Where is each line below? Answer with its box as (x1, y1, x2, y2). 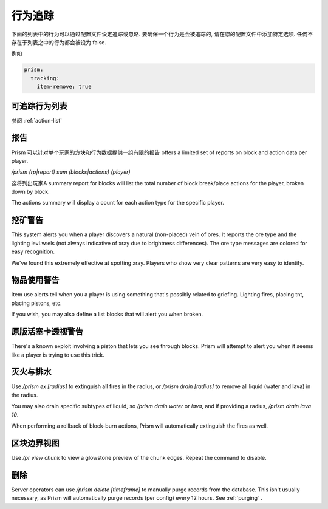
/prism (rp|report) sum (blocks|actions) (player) (11, 168, 131, 176)
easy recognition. (11, 248, 55, 255)
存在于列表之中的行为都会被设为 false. (11, 38, 106, 46)
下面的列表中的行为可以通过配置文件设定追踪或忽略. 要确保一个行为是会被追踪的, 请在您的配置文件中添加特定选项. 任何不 (11, 30, 313, 38)
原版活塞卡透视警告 (11, 327, 83, 337)
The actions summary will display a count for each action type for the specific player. (11, 199, 224, 207)
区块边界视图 (11, 438, 60, 448)
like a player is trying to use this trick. (11, 351, 104, 358)
